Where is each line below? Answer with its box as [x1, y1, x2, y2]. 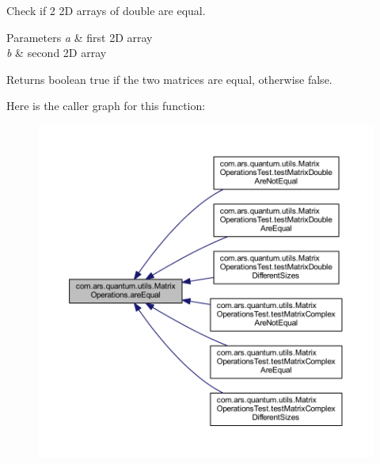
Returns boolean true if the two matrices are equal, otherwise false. [6, 70, 332, 87]
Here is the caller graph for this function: [6, 97, 206, 114]
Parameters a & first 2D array [6, 29, 153, 45]
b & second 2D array [6, 44, 107, 61]
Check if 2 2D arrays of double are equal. [6, 2, 206, 18]
